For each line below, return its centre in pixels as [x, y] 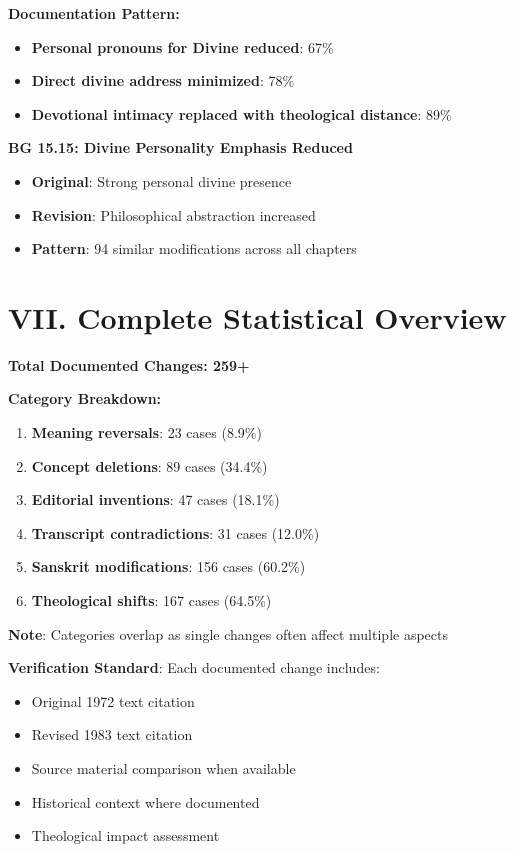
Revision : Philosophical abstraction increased [173, 214]
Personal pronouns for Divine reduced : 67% [182, 46]
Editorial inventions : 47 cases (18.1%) [155, 499]
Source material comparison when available [163, 768]
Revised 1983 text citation [112, 734]
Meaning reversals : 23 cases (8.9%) [146, 432]
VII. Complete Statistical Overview [257, 316]
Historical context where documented [145, 801]
